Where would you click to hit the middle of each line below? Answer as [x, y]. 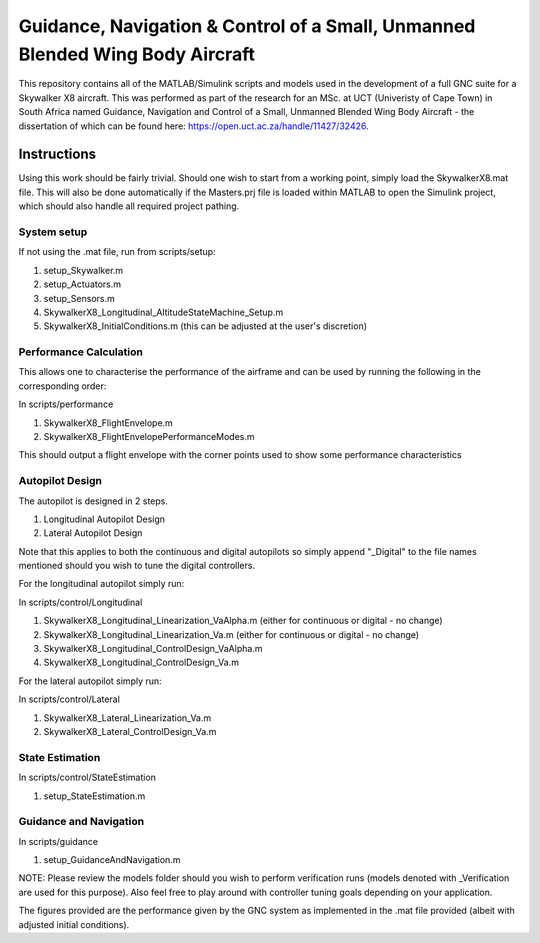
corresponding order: [62, 386]
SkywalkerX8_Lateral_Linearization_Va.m [127, 717]
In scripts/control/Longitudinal [80, 602]
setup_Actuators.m [82, 284]
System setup [53, 232]
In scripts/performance [66, 404]
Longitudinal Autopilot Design [104, 519]
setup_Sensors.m [79, 298]
